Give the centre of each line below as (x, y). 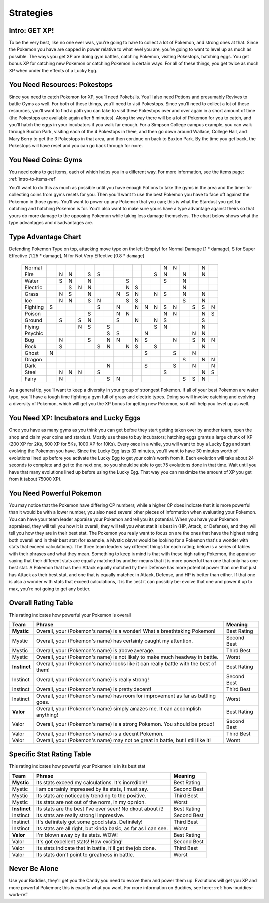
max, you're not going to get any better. (50, 589)
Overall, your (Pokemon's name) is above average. (96, 650)
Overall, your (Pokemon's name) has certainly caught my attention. (115, 641)
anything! (47, 715)
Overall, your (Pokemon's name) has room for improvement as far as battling (126, 696)
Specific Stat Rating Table (50, 755)
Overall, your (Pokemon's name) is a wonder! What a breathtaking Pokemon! (126, 631)
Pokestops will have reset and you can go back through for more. (76, 146)
